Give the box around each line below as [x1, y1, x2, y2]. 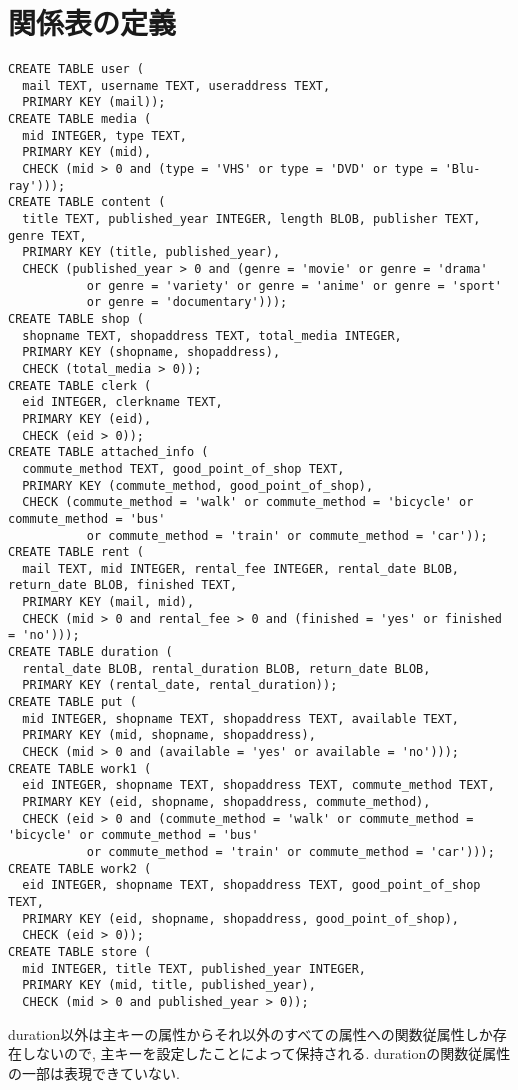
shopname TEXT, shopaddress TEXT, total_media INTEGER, [22, 328, 402, 343]
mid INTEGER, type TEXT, [22, 128, 187, 143]
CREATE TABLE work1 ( [8, 761, 152, 776]
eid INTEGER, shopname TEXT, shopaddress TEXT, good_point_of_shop [22, 878, 481, 893]
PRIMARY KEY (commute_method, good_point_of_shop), [22, 478, 374, 493]
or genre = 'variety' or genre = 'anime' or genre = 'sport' [86, 278, 502, 293]
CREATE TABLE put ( [8, 695, 137, 710]
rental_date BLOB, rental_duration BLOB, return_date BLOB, [22, 661, 431, 676]
